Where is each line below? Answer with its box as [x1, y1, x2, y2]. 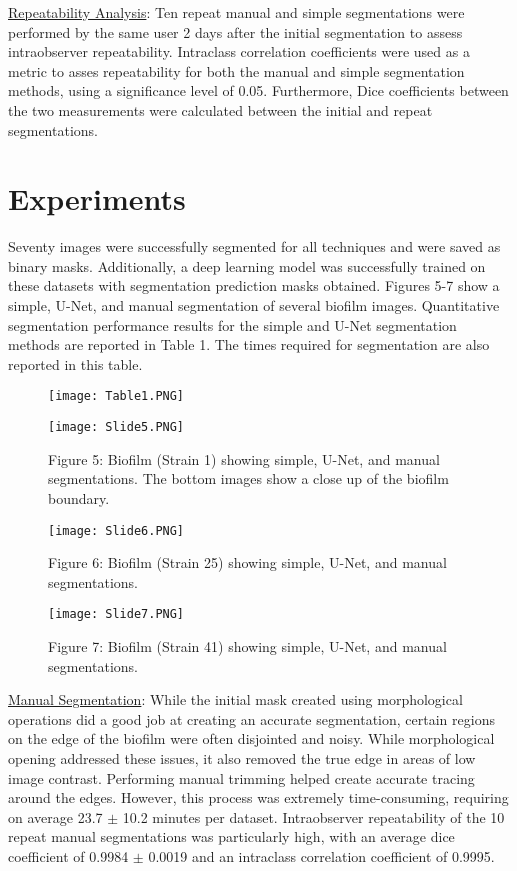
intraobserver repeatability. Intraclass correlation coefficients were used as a [8, 41, 470, 62]
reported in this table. [8, 353, 143, 374]
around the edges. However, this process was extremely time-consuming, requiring [8, 787, 509, 808]
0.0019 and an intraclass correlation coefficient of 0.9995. [148, 845, 495, 866]
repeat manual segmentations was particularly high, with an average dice [8, 826, 455, 847]
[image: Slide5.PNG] [48, 420, 185, 435]
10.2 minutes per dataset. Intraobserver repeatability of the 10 [122, 806, 505, 827]
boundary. [48, 487, 110, 508]
